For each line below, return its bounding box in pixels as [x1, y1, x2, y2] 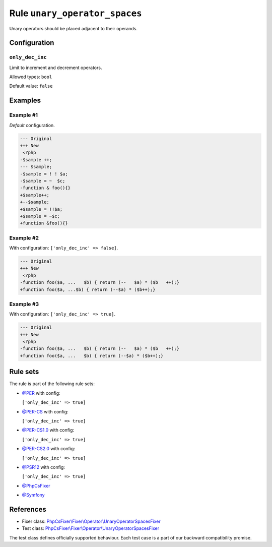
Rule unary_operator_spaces [9, 8, 142, 19]
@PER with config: [22, 390, 60, 396]
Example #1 [9, 111, 38, 118]
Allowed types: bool [9, 74, 52, 80]
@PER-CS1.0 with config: [22, 427, 75, 433]
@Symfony [22, 492, 45, 498]
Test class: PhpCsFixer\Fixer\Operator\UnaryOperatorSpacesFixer [22, 525, 160, 531]
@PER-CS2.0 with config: [22, 446, 76, 452]
